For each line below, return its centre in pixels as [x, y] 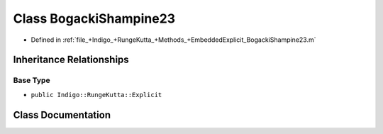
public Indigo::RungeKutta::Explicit [96, 95]
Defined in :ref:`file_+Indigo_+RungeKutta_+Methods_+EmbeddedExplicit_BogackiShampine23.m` [173, 40]
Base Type [32, 80]
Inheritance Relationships [71, 60]
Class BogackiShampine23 [94, 18]
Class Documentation [62, 115]
